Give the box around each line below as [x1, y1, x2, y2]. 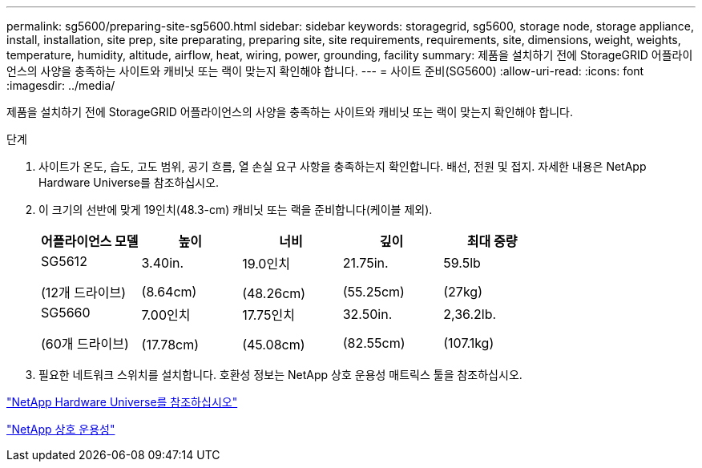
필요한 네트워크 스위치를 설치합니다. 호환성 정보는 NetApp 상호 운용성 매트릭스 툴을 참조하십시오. [38, 368, 522, 381]
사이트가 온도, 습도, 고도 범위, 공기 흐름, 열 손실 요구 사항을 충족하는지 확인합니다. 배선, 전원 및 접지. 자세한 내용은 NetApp [38, 159, 647, 173]
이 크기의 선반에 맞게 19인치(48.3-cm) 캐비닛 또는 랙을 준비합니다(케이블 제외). [38, 203, 433, 216]
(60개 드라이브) [41, 336, 129, 352]
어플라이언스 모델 [41, 233, 139, 249]
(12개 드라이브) [41, 284, 127, 301]
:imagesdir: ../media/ [6, 79, 115, 92]
